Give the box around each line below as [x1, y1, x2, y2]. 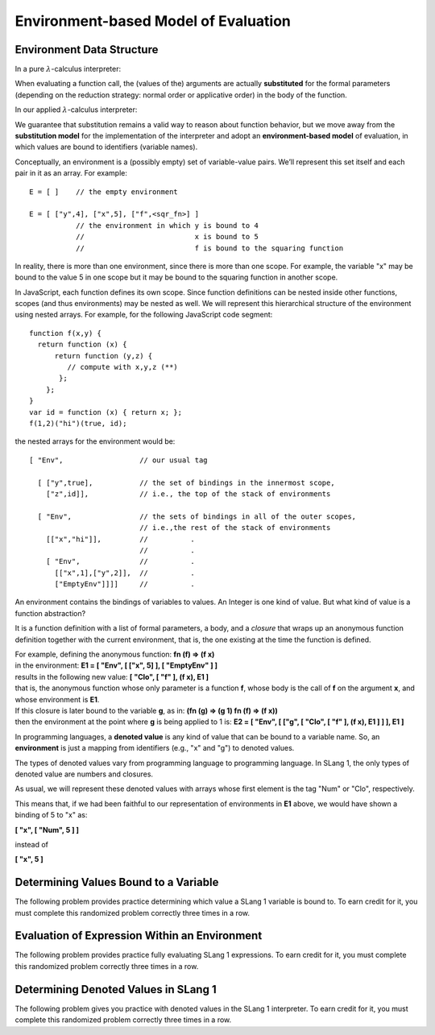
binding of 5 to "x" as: [14, 810, 88, 820]
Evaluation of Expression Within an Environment [14, 929, 263, 942]
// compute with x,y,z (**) [67, 362, 179, 372]
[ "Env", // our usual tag [29, 455, 209, 465]
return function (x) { [37, 340, 127, 350]
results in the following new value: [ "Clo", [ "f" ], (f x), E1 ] [14, 672, 209, 681]
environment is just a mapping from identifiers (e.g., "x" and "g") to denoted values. [14, 743, 295, 753]
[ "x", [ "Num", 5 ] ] [14, 825, 80, 834]
